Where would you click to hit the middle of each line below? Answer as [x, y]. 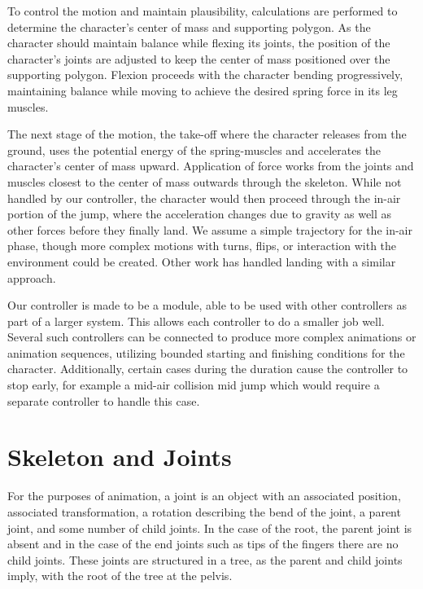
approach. [32, 277]
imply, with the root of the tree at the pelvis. [120, 576]
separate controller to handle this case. [104, 400]
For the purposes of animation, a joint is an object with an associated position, [204, 496]
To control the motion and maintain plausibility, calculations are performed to [203, 11]
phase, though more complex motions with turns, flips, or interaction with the [202, 246]
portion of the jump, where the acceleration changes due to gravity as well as [200, 214]
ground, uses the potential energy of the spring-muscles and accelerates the [194, 149]
